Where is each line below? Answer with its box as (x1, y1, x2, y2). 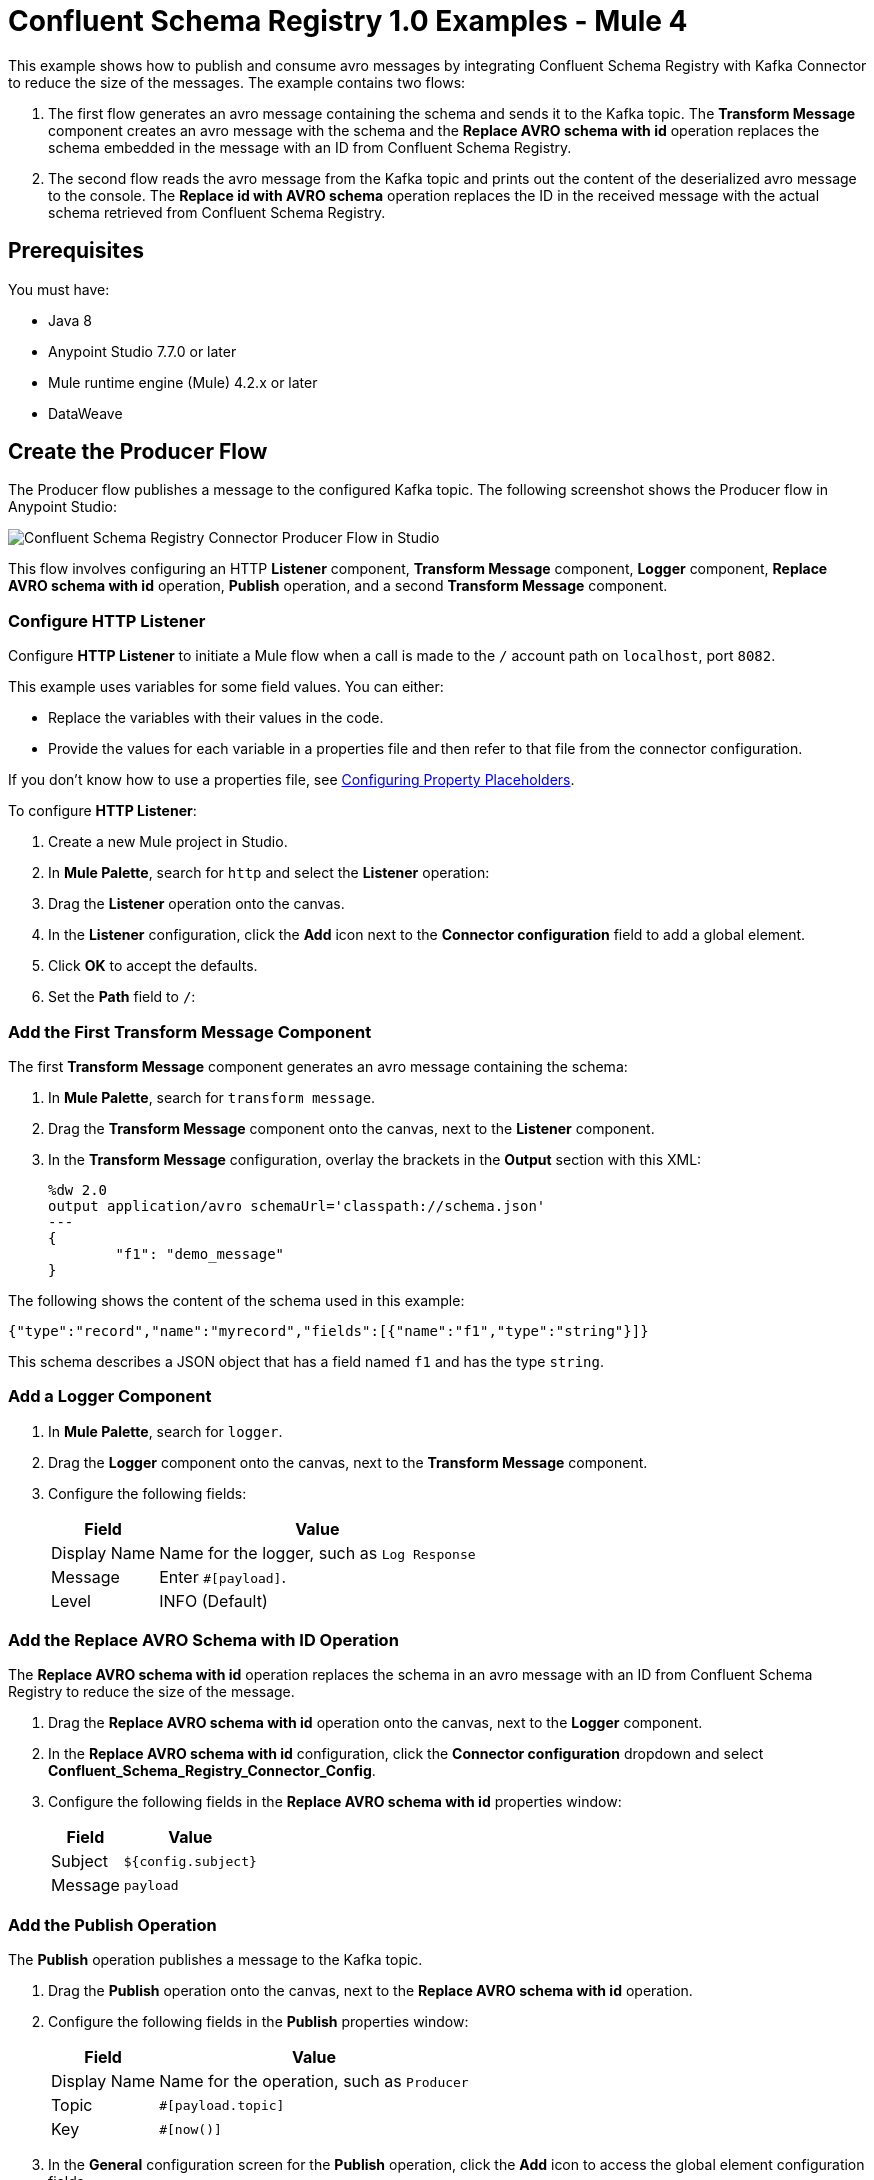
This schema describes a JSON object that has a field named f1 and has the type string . (8, 1352, 604, 1370)
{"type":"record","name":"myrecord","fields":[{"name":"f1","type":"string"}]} (8, 1322, 649, 1339)
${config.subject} (123, 1853, 257, 1869)
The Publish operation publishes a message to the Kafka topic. (8, 1951, 423, 1969)
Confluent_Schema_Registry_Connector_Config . (48, 1762, 376, 1780)
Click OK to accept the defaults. (48, 957, 258, 975)
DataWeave (48, 404, 123, 422)
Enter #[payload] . (159, 1566, 287, 1587)
